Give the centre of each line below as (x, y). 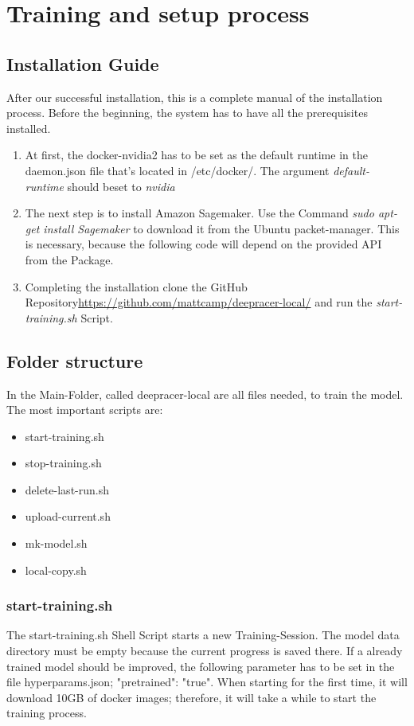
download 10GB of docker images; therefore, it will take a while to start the (191, 697)
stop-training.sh (63, 463)
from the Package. (69, 259)
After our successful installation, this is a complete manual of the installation (195, 97)
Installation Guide (83, 63)
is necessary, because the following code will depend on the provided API (203, 244)
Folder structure (75, 360)
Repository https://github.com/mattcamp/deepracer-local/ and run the (199, 302)
